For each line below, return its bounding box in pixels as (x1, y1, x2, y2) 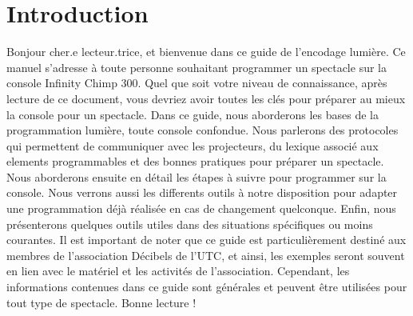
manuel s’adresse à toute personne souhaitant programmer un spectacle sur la (6, 58, 387, 75)
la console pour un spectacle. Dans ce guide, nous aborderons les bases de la (6, 106, 379, 122)
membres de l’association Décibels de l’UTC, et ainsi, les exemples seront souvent (6, 246, 405, 263)
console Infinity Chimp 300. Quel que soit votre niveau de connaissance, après (6, 74, 387, 91)
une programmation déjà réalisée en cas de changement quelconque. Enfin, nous (6, 200, 396, 217)
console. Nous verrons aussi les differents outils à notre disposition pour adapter (6, 184, 398, 201)
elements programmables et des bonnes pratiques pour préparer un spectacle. (6, 153, 384, 170)
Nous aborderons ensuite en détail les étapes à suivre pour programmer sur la (6, 168, 387, 185)
